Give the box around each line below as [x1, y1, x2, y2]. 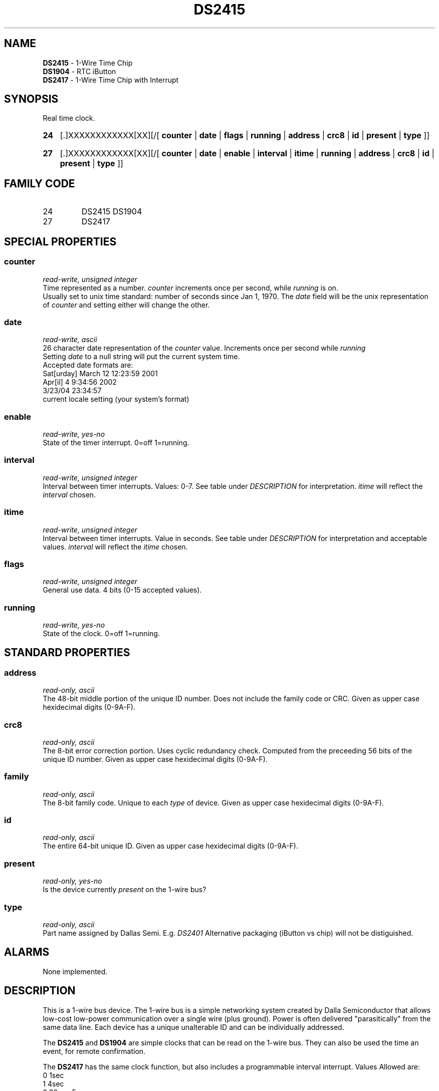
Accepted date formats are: [43, 361, 133, 370]
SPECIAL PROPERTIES [4, 235, 117, 248]
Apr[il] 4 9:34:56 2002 [43, 378, 117, 387]
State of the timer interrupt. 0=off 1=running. [43, 438, 189, 447]
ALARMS [4, 946, 50, 959]
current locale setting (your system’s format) [43, 395, 189, 404]
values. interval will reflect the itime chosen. [43, 542, 188, 551]
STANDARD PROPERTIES [4, 646, 130, 659]
